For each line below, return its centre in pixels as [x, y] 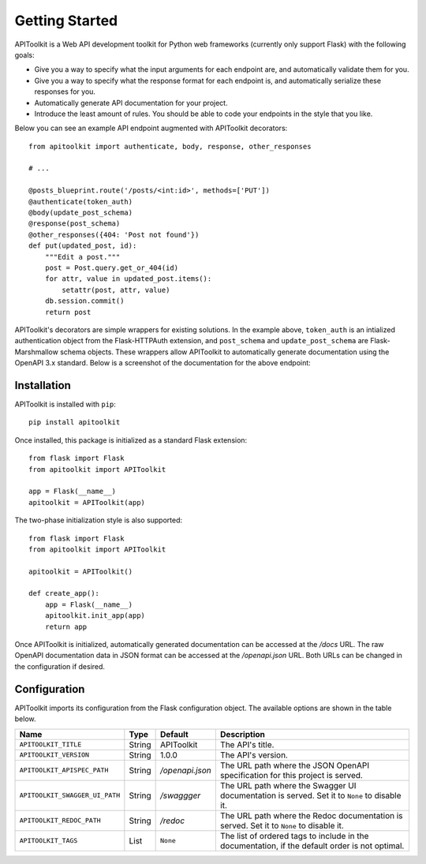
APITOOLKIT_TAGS [49, 840]
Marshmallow [36, 352]
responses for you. [65, 92]
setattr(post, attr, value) [116, 290]
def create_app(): [64, 593]
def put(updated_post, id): [83, 246]
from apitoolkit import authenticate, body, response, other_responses [170, 146]
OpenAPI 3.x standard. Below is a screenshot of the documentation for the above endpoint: [163, 363]
